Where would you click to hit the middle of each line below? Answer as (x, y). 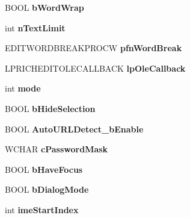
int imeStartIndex (42, 209)
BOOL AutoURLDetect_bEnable (74, 129)
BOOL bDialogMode (47, 189)
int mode (23, 88)
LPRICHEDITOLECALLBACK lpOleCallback (95, 68)
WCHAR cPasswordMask (57, 149)
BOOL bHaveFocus (44, 169)
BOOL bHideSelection (50, 108)
